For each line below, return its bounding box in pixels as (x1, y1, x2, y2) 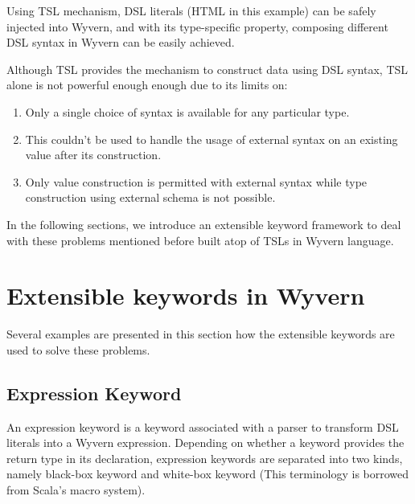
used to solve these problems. (6, 341, 150, 358)
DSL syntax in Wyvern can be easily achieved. (6, 34, 235, 51)
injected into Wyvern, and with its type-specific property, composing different (6, 18, 388, 35)
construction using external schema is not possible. (25, 189, 276, 206)
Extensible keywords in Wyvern (6, 279, 365, 312)
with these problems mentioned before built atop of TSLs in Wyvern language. (6, 232, 394, 248)
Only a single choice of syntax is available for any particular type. (25, 103, 350, 120)
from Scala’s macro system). (6, 481, 146, 498)
